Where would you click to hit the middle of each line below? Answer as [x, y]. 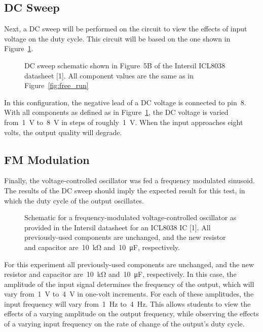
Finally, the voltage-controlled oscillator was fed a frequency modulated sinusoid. [129, 180]
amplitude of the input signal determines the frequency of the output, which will [129, 284]
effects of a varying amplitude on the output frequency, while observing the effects [131, 314]
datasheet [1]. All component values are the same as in [109, 75]
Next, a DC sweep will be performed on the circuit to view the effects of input [126, 29]
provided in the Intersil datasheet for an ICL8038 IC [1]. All [118, 227]
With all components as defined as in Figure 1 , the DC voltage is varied [116, 112]
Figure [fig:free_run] [57, 85]
